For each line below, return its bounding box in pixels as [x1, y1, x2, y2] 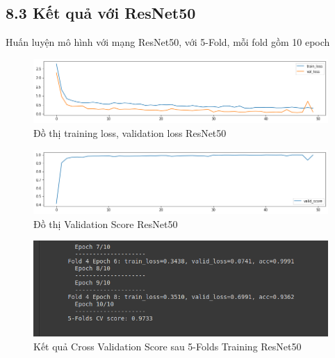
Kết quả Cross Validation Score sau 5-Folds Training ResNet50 [33, 339, 302, 353]
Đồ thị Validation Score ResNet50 [33, 216, 178, 231]
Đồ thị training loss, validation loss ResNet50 [33, 126, 227, 140]
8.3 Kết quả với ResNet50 [6, 2, 196, 24]
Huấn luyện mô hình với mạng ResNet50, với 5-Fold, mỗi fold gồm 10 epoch [6, 35, 330, 49]
